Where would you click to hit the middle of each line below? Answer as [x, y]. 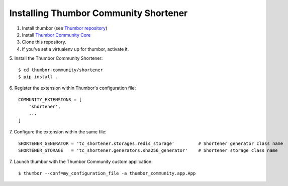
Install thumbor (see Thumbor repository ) [65, 28]
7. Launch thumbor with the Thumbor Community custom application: [81, 162]
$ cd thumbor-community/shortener [61, 70]
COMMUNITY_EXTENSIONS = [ [50, 100]
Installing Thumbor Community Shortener [99, 13]
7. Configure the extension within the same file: [58, 132]
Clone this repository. [44, 42]
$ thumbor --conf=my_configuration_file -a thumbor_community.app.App [107, 173]
